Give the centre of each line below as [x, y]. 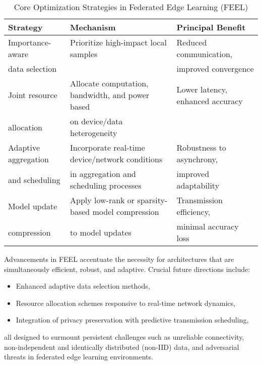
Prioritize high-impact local [118, 42]
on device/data [96, 121]
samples [84, 54]
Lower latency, [202, 89]
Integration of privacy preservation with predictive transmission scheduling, [132, 320]
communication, [205, 54]
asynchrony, [197, 159]
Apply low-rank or [103, 200]
